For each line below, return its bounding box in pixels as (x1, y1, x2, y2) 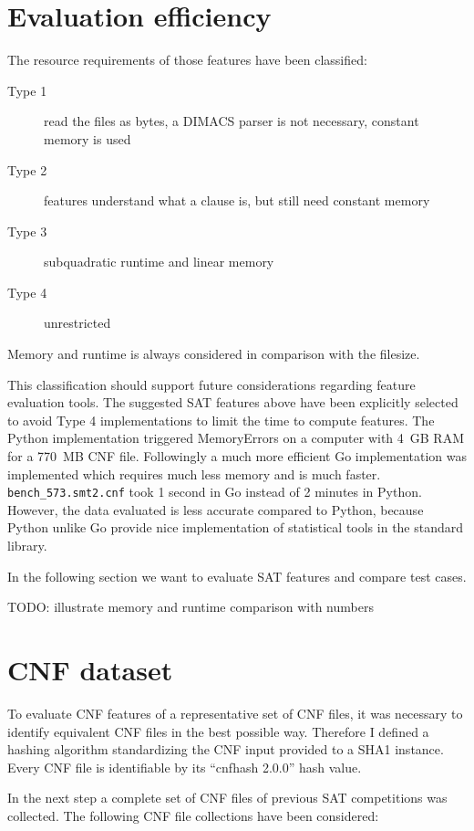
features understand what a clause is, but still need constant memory (44, 191, 430, 210)
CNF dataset (7, 651, 173, 689)
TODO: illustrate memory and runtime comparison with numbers (7, 597, 374, 616)
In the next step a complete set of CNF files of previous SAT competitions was (7, 788, 448, 807)
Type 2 (7, 160, 47, 179)
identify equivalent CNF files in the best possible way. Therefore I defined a (7, 721, 429, 741)
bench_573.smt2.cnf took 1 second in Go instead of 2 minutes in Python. (7, 482, 422, 501)
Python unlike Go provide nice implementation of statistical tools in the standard (7, 518, 464, 537)
